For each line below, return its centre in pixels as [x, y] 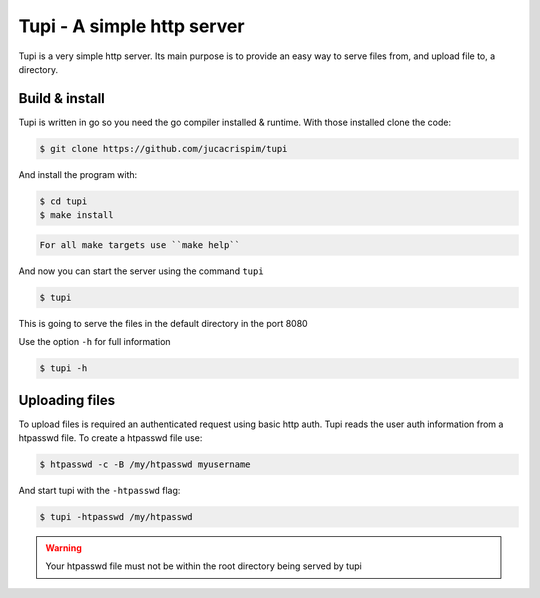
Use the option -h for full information [94, 342]
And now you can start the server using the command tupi [141, 271]
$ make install [76, 215]
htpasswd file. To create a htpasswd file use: [110, 437]
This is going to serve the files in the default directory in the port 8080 [163, 323]
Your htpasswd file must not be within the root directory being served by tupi [203, 566]
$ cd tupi [63, 201]
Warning [63, 547]
